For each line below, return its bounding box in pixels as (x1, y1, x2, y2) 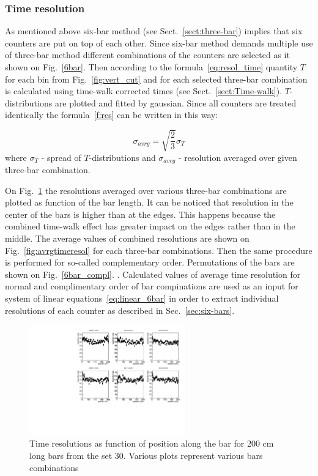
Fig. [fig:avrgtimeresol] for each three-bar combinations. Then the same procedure (5, 244, 312, 256)
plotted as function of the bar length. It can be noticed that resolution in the (5, 196, 294, 209)
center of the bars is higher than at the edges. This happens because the (5, 207, 276, 220)
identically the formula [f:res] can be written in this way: (5, 108, 218, 121)
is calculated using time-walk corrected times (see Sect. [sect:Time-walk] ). (5, 84, 283, 97)
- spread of (41, 151, 81, 163)
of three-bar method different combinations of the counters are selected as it (5, 48, 290, 61)
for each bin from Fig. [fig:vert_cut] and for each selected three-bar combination (5, 72, 308, 85)
